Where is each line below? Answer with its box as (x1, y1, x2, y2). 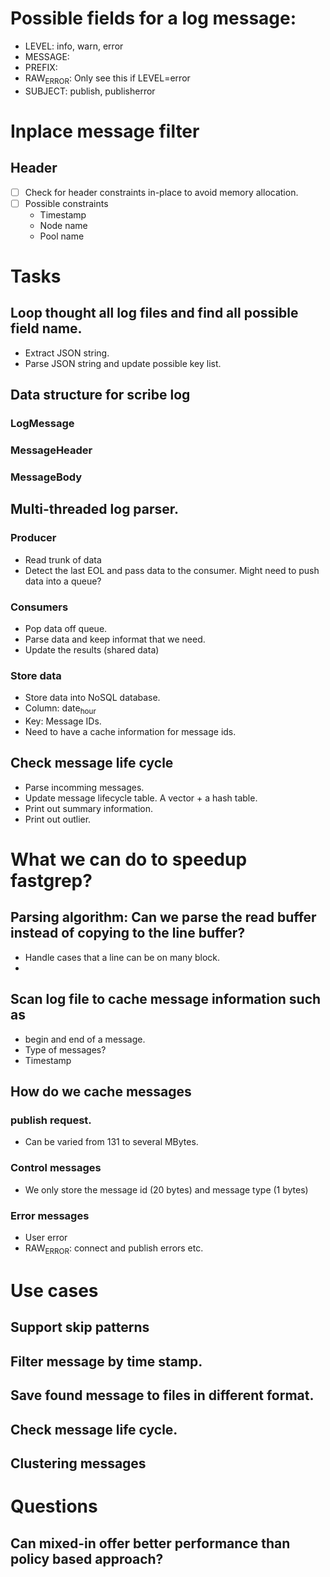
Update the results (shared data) (24, 644, 160, 656)
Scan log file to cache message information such (10, 991, 322, 1008)
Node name (39, 219, 88, 231)
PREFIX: (24, 61, 58, 73)
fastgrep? (10, 870, 93, 892)
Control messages (10, 1161, 102, 1175)
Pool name (39, 230, 85, 242)
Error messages (10, 1208, 90, 1222)
